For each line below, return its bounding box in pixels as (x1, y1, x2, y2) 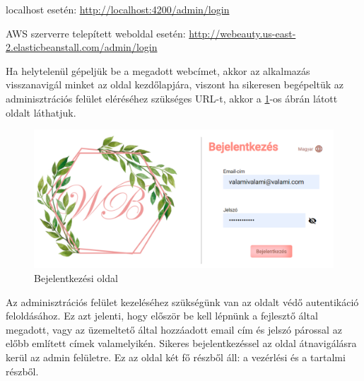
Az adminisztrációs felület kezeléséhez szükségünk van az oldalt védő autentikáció (6, 294, 359, 309)
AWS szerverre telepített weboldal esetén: (6, 25, 186, 40)
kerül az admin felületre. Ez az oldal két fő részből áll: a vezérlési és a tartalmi (6, 349, 346, 364)
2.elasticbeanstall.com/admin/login (6, 40, 158, 54)
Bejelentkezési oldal (34, 271, 118, 286)
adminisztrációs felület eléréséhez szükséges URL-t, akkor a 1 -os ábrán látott (6, 90, 338, 105)
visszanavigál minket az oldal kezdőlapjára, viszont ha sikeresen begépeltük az (6, 77, 344, 92)
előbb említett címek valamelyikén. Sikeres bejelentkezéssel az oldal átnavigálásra (6, 336, 357, 351)
